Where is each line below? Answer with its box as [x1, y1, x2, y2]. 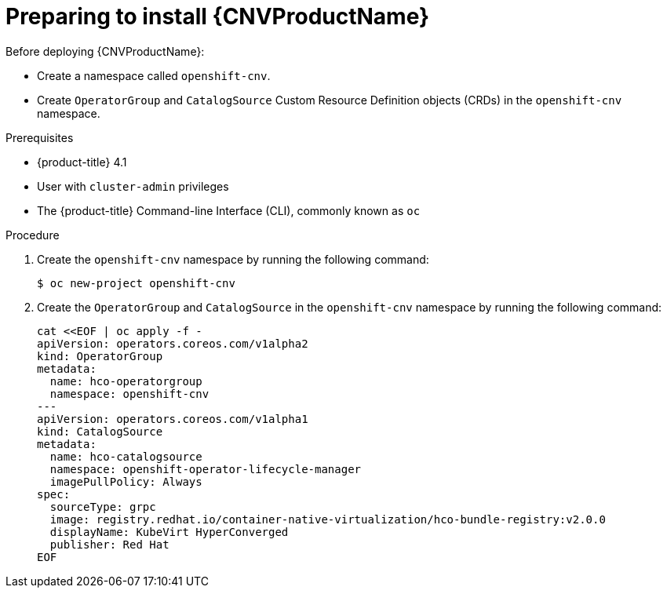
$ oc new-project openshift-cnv [37, 276, 235, 290]
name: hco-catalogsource [49, 450, 202, 463]
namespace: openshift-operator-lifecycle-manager [49, 462, 362, 476]
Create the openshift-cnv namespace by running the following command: [37, 252, 429, 266]
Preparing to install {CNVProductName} [5, 3, 430, 30]
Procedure [5, 228, 60, 242]
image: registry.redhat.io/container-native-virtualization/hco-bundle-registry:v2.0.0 [49, 512, 606, 526]
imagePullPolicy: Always [49, 475, 202, 488]
